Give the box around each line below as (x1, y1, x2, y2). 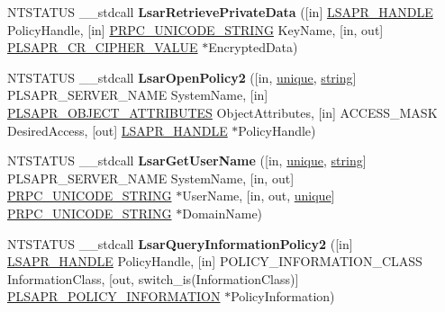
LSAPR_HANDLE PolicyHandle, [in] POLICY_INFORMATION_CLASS (7, 252, 422, 271)
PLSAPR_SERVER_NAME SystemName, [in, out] (7, 168, 295, 187)
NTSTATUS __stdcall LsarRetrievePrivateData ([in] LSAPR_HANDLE (7, 3, 433, 21)
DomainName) (182, 203, 263, 222)
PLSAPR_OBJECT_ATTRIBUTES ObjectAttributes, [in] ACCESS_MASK (7, 103, 438, 121)
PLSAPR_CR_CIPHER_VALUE (7, 38, 198, 57)
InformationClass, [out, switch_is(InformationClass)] (7, 269, 299, 288)
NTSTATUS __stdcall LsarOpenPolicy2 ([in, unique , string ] (7, 67, 357, 86)
